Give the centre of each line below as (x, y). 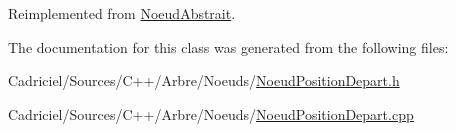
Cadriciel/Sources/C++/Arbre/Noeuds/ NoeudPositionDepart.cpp (211, 113)
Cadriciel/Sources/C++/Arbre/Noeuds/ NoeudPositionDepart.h (204, 80)
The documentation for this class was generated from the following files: (228, 46)
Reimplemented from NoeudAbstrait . (122, 13)
